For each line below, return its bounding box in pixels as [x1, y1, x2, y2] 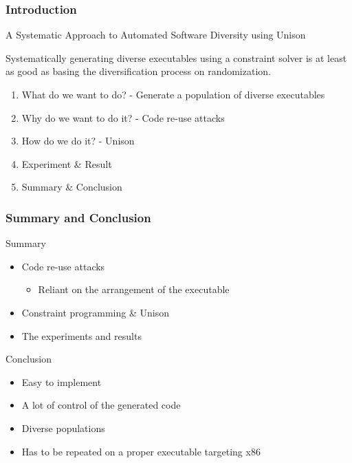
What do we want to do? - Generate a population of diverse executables [21, 87, 325, 101]
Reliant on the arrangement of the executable [38, 282, 230, 297]
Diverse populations [21, 420, 105, 435]
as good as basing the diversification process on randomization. [5, 64, 271, 78]
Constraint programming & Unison [21, 305, 169, 319]
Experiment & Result [21, 156, 112, 171]
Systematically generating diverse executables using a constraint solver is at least [5, 50, 347, 65]
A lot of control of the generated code [21, 398, 181, 412]
